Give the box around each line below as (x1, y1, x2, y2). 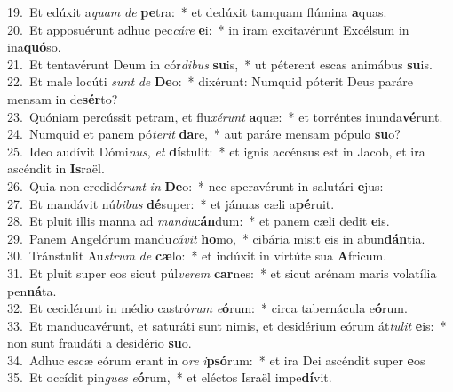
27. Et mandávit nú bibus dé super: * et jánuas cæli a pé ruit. (7, 194, 335, 212)
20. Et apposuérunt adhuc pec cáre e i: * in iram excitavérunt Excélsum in (7, 20, 409, 38)
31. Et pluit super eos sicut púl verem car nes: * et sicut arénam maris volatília (7, 263, 437, 282)
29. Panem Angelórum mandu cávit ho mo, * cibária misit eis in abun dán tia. (7, 228, 425, 247)
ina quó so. (7, 37, 61, 56)
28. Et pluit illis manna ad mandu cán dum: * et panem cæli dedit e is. (7, 212, 390, 230)
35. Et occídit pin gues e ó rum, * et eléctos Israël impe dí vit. (7, 368, 332, 387)
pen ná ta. (7, 281, 57, 300)
